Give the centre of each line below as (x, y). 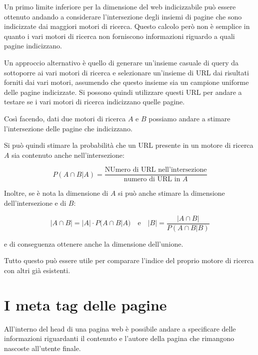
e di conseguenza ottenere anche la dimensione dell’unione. (94, 243)
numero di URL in (152, 179)
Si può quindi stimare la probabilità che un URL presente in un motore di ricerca (129, 145)
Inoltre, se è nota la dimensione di (56, 193)
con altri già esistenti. (37, 270)
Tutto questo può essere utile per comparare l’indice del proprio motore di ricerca (129, 260)
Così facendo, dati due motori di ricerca (65, 118)
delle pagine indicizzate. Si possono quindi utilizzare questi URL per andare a (123, 92)
